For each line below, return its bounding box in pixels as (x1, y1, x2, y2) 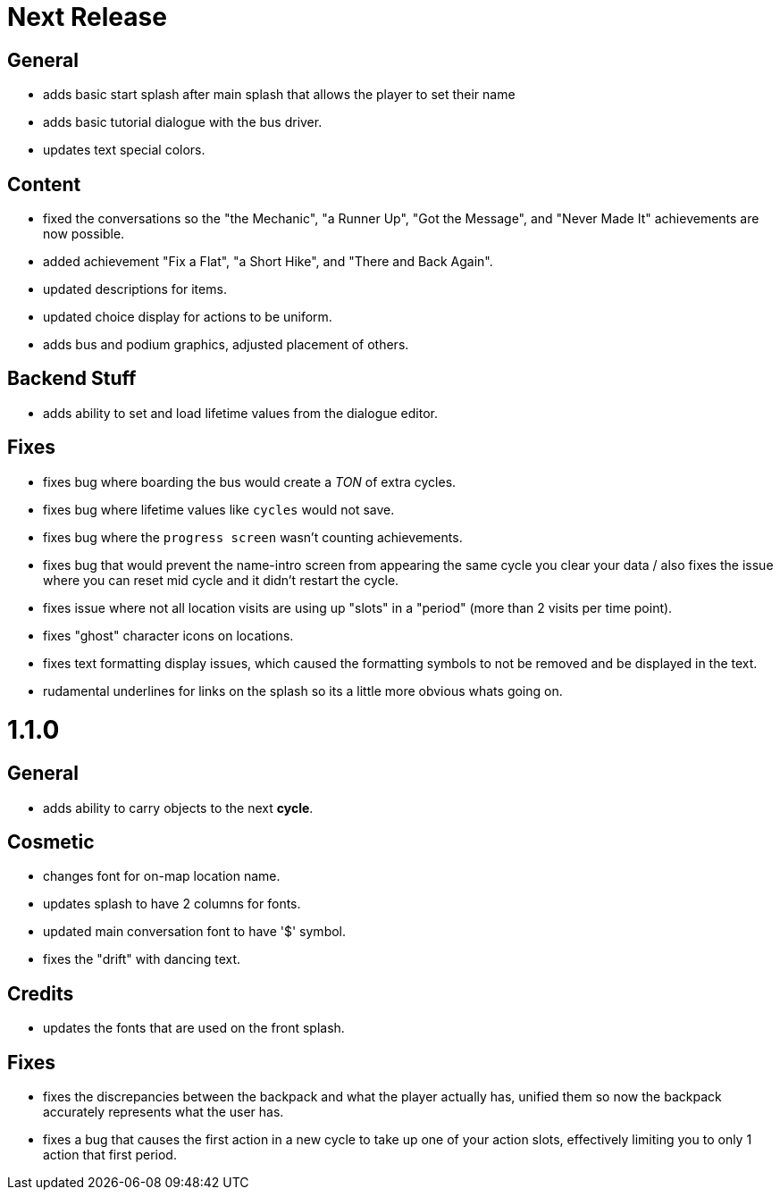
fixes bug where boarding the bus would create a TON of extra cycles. (43, 473, 457, 490)
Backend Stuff (7, 367, 137, 390)
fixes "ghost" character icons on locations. (43, 627, 294, 643)
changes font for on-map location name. (43, 868, 281, 884)
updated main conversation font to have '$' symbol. (43, 924, 347, 940)
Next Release (7, 2, 167, 32)
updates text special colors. (43, 142, 205, 158)
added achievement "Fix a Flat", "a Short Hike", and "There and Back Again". (43, 254, 493, 270)
